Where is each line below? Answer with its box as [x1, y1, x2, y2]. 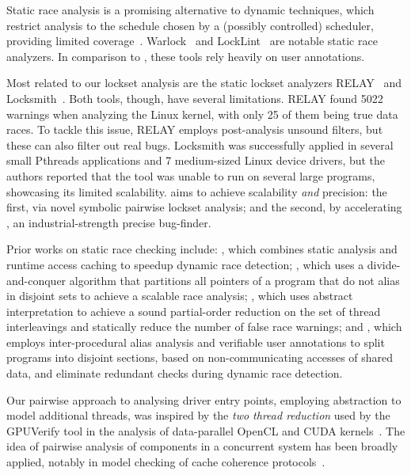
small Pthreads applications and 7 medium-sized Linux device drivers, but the [6, 152, 386, 169]
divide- [367, 256, 401, 272]
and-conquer [6, 272, 67, 288]
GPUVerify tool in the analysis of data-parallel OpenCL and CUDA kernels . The [6, 422, 405, 439]
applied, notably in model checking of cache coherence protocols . [6, 454, 325, 470]
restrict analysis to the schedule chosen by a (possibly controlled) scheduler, [6, 17, 374, 33]
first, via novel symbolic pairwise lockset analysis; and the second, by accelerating [6, 199, 402, 215]
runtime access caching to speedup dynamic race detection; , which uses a [6, 256, 364, 272]
